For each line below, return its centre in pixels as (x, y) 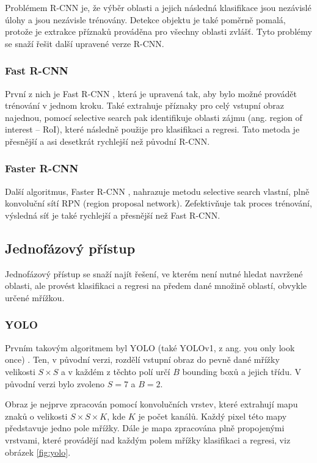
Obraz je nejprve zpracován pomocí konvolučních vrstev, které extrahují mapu (151, 404)
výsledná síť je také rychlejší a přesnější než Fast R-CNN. (113, 215)
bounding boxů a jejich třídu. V (242, 371)
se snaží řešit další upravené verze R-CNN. (85, 43)
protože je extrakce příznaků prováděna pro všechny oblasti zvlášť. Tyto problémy (158, 31)
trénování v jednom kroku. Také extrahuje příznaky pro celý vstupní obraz (144, 105)
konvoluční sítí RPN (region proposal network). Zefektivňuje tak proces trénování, (158, 203)
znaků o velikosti (36, 416)
